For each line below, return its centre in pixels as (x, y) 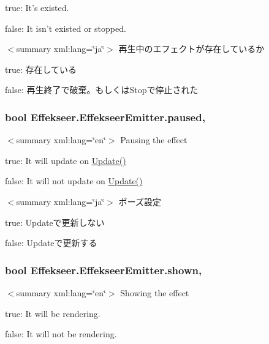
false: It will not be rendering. (61, 334)
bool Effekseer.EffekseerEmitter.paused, (105, 117)
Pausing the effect (154, 140)
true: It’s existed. (37, 7)
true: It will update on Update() (66, 160)
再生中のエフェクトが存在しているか (191, 49)
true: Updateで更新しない (55, 222)
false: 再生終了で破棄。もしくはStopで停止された (102, 90)
